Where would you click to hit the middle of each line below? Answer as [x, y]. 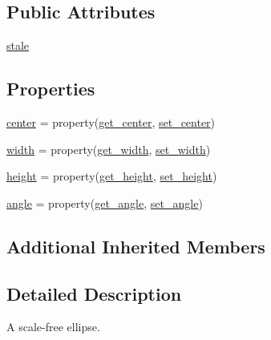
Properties [51, 89]
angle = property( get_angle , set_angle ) [105, 202]
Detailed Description [94, 293]
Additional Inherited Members [136, 246]
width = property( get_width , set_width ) [109, 149]
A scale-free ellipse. [53, 327]
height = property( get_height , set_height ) [112, 176]
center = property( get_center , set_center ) [111, 122]
